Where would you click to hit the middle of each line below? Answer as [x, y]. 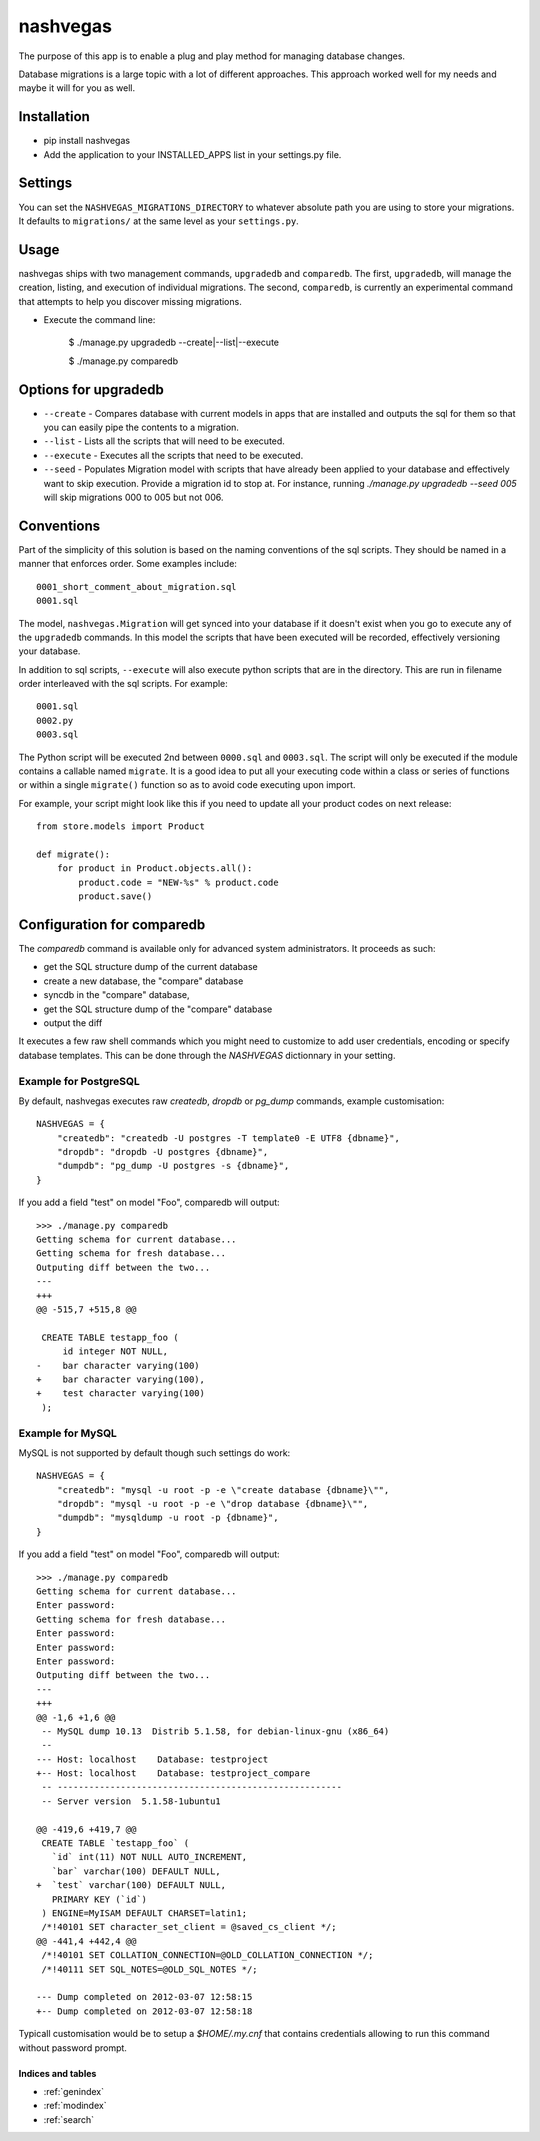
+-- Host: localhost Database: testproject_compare [173, 1773]
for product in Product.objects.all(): [154, 868]
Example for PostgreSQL [79, 1081]
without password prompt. [72, 2047]
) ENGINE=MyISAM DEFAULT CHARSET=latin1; [144, 1913]
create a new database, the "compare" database [143, 981]
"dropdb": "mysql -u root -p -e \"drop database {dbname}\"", [212, 1504]
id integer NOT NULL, [115, 1351]
